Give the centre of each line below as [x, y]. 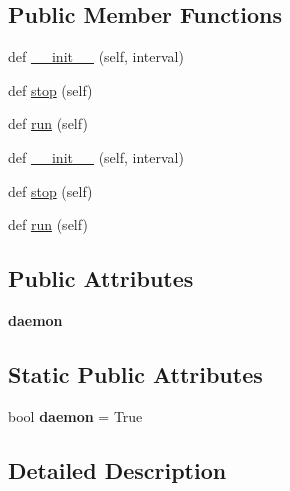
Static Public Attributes [135, 373]
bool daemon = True [75, 415]
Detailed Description [117, 469]
